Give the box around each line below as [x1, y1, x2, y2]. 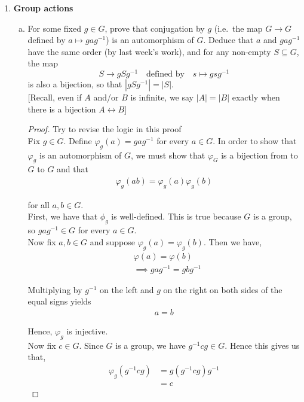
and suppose [90, 235, 135, 248]
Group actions [13, 2, 73, 14]
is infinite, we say [130, 91, 194, 103]
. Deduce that [203, 33, 254, 46]
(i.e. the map [214, 22, 263, 34]
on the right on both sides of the [163, 283, 282, 296]
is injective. [66, 324, 108, 337]
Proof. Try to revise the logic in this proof [27, 123, 182, 135]
